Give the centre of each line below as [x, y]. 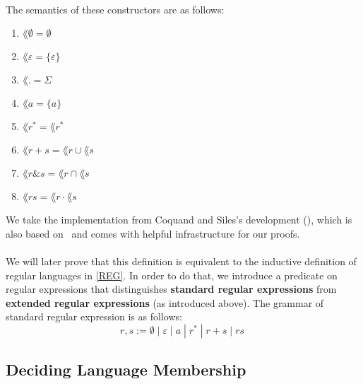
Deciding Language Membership [126, 370]
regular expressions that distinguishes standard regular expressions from [171, 289]
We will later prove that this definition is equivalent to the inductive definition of [181, 261]
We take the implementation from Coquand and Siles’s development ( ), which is [179, 220]
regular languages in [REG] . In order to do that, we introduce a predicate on [172, 275]
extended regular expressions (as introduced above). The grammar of [165, 302]
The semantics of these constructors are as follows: [115, 9]
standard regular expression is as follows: [94, 316]
